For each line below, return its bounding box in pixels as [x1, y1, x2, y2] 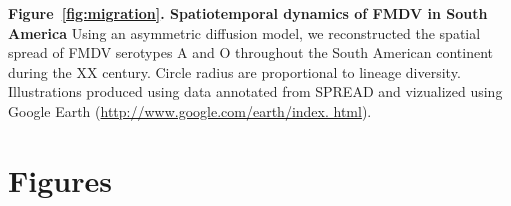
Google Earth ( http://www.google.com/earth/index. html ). [8, 100, 372, 121]
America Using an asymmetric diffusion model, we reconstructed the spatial [8, 22, 481, 43]
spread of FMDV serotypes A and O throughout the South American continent [8, 42, 493, 63]
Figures [8, 159, 112, 200]
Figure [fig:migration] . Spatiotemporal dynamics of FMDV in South [8, 3, 488, 23]
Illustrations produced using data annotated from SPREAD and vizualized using [8, 81, 503, 102]
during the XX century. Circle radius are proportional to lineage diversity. [8, 61, 461, 82]
